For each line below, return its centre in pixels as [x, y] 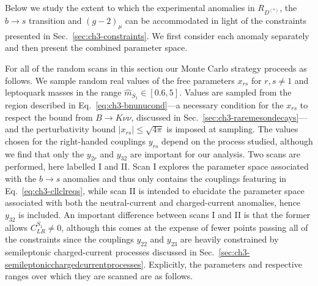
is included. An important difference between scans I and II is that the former [165, 214]
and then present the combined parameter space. [96, 47]
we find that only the [45, 153]
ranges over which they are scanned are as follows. [99, 276]
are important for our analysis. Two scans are [215, 153]
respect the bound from [49, 117]
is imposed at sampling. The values [232, 129]
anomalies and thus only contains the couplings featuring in [175, 178]
